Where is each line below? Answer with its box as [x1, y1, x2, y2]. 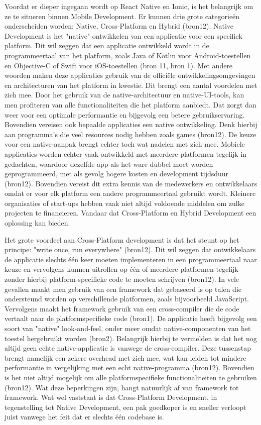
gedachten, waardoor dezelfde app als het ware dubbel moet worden [5, 158, 213, 169]
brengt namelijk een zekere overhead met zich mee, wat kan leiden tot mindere [5, 352, 246, 363]
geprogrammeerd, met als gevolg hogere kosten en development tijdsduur [5, 168, 229, 179]
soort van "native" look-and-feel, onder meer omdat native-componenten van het [5, 323, 251, 333]
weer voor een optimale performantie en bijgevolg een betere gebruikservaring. [5, 109, 245, 120]
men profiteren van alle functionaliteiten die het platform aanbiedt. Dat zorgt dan [5, 99, 256, 110]
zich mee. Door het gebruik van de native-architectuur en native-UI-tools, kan [5, 89, 244, 100]
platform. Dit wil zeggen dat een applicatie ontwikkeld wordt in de [5, 40, 209, 51]
